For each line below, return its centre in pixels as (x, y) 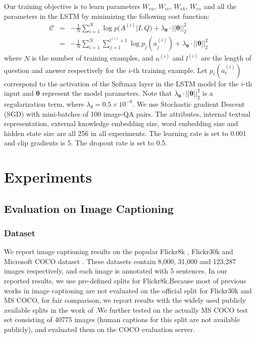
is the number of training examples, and (93, 58)
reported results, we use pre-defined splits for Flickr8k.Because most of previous (125, 281)
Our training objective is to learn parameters (72, 6)
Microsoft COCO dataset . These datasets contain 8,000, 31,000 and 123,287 (120, 261)
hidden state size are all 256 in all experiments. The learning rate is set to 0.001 (125, 133)
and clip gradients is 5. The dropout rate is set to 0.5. (86, 143)
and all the (220, 6)
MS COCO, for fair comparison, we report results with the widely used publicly (125, 300)
